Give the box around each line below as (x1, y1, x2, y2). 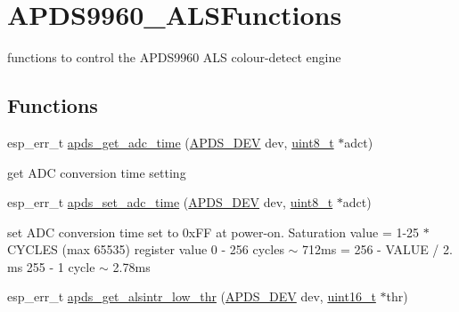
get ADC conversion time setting (7, 163, 186, 181)
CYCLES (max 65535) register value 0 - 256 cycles (7, 240, 284, 259)
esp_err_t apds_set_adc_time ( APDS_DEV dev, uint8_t (7, 193, 333, 212)
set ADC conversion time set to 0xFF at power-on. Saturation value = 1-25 (7, 222, 420, 241)
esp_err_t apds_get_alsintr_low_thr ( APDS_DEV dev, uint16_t (7, 287, 376, 306)
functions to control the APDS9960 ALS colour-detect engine (7, 48, 341, 67)
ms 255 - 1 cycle (7, 257, 95, 276)
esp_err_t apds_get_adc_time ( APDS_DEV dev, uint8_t (7, 132, 334, 151)
